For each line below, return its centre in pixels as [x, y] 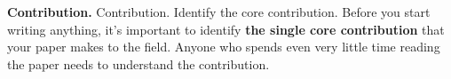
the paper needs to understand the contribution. [138, 63]
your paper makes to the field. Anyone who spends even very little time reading [224, 47]
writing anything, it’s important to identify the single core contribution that [226, 29]
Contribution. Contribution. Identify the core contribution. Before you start [219, 12]
